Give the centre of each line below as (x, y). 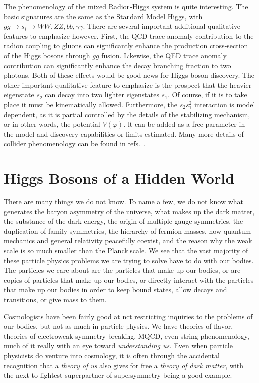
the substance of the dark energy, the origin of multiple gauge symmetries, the (124, 221)
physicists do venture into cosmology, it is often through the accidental (112, 355)
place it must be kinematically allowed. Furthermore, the (91, 104)
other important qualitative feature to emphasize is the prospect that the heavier (128, 85)
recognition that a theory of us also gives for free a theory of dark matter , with (124, 365)
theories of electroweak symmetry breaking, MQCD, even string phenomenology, (127, 335)
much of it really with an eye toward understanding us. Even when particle (118, 345)
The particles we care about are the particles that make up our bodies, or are (122, 270)
